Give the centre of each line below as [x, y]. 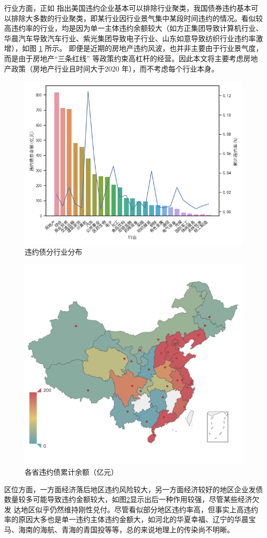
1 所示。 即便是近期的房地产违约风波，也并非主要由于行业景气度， [151, 48]
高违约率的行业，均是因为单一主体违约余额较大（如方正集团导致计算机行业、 [133, 28]
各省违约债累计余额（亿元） [71, 471]
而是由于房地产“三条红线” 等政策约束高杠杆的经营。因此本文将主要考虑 [124, 58]
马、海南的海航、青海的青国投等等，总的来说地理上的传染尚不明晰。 [119, 529]
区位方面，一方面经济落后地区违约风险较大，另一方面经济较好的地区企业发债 [133, 489]
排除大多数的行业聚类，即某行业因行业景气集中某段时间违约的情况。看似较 [137, 18]
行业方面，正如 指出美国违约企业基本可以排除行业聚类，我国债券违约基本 [128, 8]
